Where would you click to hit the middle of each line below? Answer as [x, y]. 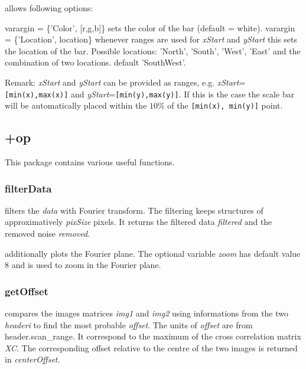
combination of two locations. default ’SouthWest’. [95, 62]
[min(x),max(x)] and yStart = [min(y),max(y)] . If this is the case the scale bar [150, 94]
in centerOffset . [32, 359]
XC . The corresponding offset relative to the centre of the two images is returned [151, 347]
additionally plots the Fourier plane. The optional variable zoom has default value [153, 253]
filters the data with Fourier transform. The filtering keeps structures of [134, 210]
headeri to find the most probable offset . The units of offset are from [129, 324]
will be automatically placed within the [76, 105]
